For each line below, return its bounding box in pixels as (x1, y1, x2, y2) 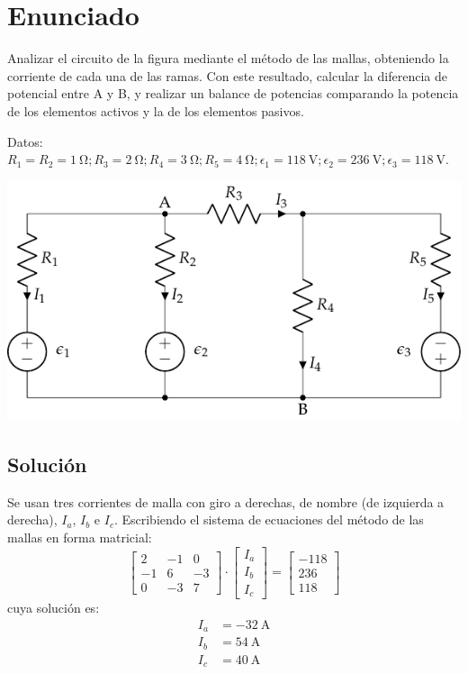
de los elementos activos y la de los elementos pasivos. (7, 101, 304, 120)
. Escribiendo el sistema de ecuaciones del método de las (113, 510, 424, 529)
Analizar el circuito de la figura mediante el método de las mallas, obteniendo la (7, 49, 449, 68)
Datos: (7, 132, 43, 150)
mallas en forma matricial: (7, 527, 152, 546)
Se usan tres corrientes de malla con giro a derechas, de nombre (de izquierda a (7, 492, 445, 511)
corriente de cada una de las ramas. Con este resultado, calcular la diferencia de (7, 66, 447, 85)
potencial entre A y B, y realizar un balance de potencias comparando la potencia (7, 84, 459, 103)
